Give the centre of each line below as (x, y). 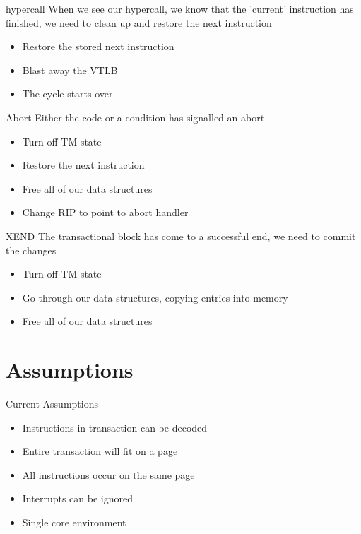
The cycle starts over (67, 94)
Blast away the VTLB (70, 70)
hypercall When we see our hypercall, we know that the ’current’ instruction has (180, 8)
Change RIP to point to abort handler (105, 212)
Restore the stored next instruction (98, 46)
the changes (31, 250)
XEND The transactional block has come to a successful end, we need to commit (181, 236)
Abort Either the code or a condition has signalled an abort (135, 117)
